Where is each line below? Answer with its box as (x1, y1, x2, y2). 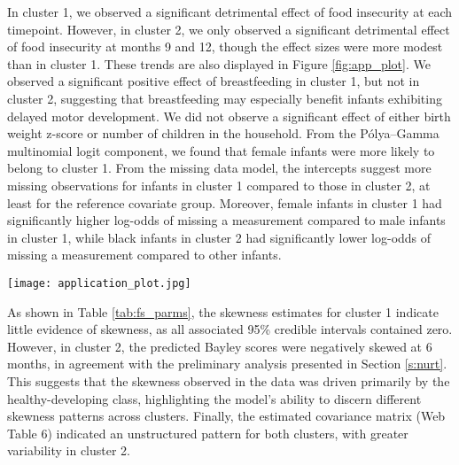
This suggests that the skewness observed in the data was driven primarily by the (7, 371, 450, 390)
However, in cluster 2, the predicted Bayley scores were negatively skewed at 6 (7, 337, 432, 355)
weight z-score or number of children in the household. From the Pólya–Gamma (7, 124, 440, 143)
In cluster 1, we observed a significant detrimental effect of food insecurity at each (7, 3, 453, 20)
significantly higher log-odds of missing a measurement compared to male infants (7, 211, 446, 229)
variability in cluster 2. (7, 441, 131, 460)
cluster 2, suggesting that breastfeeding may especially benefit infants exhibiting (7, 89, 442, 107)
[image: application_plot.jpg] (7, 276, 191, 290)
